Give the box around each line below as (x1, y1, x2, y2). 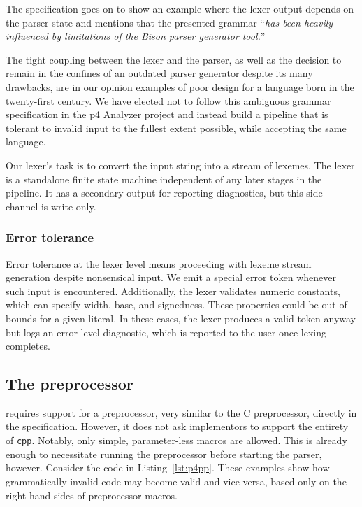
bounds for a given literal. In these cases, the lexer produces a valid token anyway (6, 310, 356, 325)
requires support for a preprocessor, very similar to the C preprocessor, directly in (6, 405, 357, 420)
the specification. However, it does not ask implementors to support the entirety (6, 419, 349, 434)
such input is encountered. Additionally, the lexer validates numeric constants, (6, 283, 340, 298)
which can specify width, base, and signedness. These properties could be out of (6, 297, 347, 312)
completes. (6, 338, 50, 353)
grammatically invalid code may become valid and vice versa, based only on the (6, 473, 347, 488)
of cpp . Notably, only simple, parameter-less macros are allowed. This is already (6, 433, 347, 448)
